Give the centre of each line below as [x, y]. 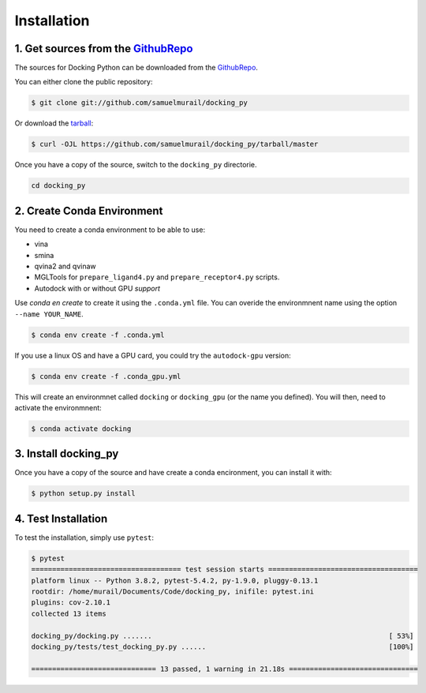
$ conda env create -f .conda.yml [98, 335]
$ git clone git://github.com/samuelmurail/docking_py [139, 103]
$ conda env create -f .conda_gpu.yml [106, 376]
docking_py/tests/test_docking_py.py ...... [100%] [222, 647]
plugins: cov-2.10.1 [71, 603]
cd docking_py [58, 186]
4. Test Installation [61, 518]
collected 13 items [69, 613]
